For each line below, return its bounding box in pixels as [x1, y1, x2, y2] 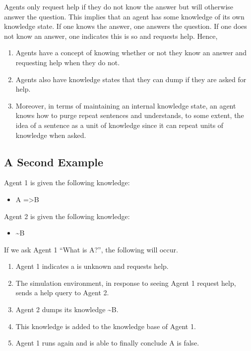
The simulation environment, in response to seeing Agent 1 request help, [15, 277, 236, 288]
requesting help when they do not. [15, 57, 120, 67]
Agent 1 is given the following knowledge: [4, 177, 130, 188]
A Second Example [4, 154, 104, 169]
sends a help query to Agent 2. [15, 287, 109, 298]
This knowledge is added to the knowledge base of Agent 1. [15, 321, 196, 331]
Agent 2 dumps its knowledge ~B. [15, 304, 119, 315]
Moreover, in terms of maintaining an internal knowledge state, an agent [15, 100, 236, 111]
